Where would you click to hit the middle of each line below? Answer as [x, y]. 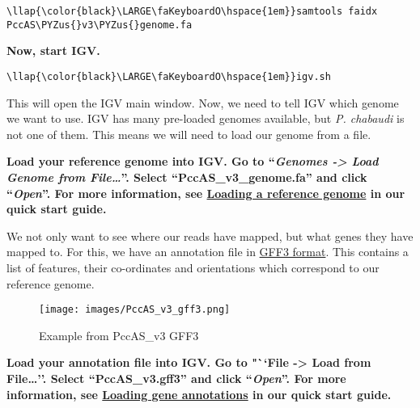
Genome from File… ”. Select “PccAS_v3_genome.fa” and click [187, 177]
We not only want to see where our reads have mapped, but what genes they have [210, 236]
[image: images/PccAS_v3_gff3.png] [135, 310]
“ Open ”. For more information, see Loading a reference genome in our [206, 193]
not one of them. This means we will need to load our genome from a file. [189, 134]
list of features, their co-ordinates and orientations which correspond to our [193, 267]
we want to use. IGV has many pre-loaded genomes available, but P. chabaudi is [206, 118]
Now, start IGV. [53, 50]
